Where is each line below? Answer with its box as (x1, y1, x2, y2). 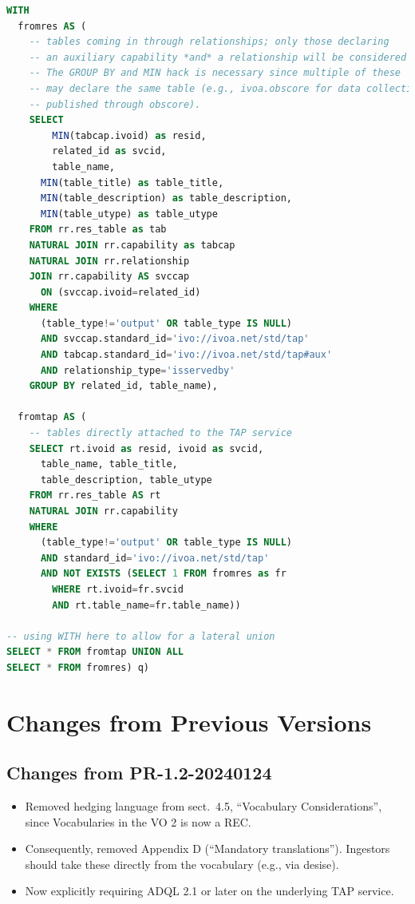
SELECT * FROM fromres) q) (6, 661, 150, 673)
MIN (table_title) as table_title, (40, 176, 224, 188)
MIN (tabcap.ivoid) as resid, (52, 129, 207, 141)
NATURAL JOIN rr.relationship (29, 255, 190, 267)
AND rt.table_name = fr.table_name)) (52, 599, 241, 611)
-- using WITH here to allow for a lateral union (6, 630, 275, 642)
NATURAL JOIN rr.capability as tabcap (29, 239, 235, 251)
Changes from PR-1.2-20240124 (6, 760, 272, 785)
